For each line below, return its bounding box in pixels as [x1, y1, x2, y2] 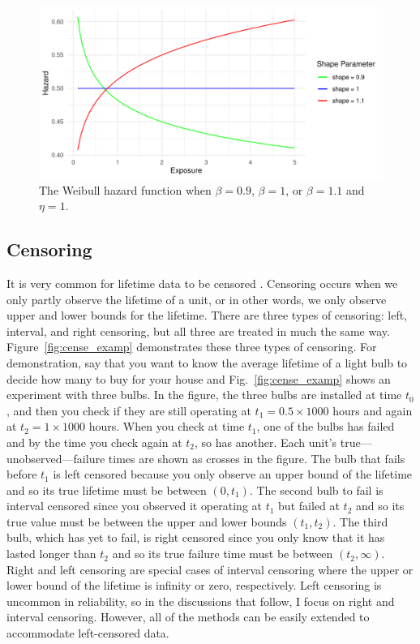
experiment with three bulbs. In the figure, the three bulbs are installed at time [6, 386, 402, 403]
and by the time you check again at [6, 433, 182, 450]
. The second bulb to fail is [249, 481, 384, 498]
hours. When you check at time [88, 418, 245, 435]
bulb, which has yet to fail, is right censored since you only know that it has [6, 529, 385, 546]
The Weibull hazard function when [39, 181, 212, 198]
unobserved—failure [6, 449, 105, 466]
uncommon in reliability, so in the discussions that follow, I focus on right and [6, 592, 395, 609]
